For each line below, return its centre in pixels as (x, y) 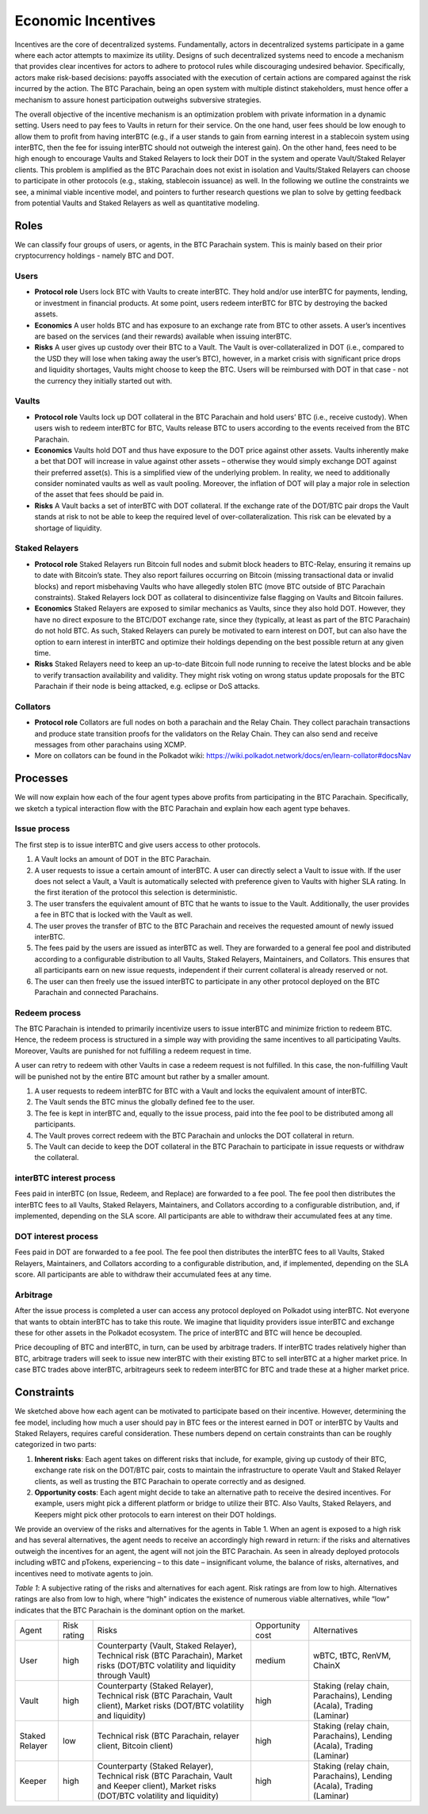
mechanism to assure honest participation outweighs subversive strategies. (138, 100)
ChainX (327, 1666)
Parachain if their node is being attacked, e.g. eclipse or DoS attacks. (147, 687)
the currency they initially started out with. (103, 381)
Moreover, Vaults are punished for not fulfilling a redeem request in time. (133, 1051)
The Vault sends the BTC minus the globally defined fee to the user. (145, 1102)
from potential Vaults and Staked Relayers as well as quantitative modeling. (137, 203)
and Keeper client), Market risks (157, 1786)
